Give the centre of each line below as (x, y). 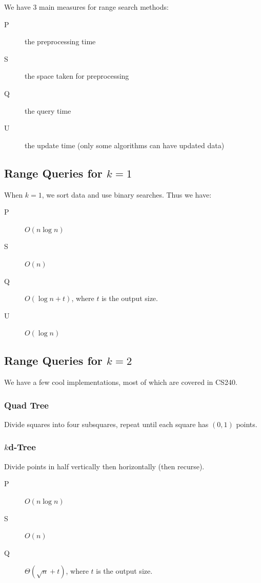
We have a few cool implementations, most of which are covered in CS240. (121, 382)
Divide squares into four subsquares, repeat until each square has (106, 424)
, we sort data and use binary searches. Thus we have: (127, 194)
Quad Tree (26, 405)
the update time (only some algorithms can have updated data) (125, 145)
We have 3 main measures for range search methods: (86, 7)
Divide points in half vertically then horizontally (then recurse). (104, 466)
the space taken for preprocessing (77, 76)
